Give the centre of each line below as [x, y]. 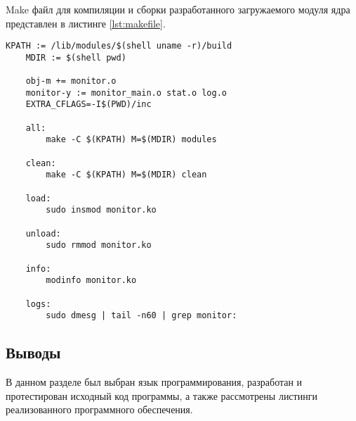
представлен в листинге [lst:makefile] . [86, 23]
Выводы [33, 352]
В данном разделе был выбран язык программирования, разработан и [154, 382]
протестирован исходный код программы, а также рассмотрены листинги [161, 395]
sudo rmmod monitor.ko [99, 245]
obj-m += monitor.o [71, 81]
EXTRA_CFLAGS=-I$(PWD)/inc [88, 105]
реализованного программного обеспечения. [99, 409]
